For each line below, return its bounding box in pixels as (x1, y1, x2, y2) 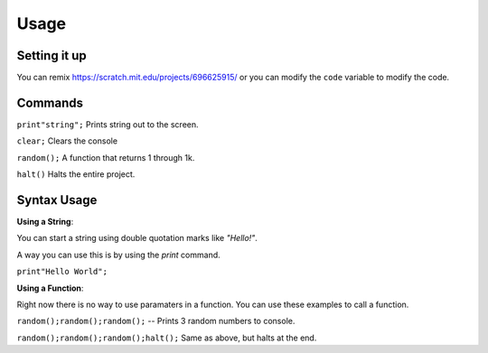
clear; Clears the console (16, 135, 117, 146)
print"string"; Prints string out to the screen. (16, 118, 199, 130)
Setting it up (16, 48, 88, 63)
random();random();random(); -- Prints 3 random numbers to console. (16, 316, 296, 327)
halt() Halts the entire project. (16, 169, 136, 180)
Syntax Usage (16, 192, 98, 208)
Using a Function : (16, 283, 84, 293)
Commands (16, 95, 84, 110)
